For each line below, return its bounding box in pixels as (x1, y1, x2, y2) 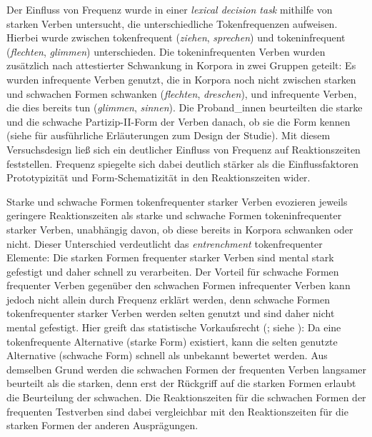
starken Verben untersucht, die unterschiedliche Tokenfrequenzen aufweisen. (6, 16, 338, 31)
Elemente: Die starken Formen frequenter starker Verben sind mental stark (6, 250, 334, 265)
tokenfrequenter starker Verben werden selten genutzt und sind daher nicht (6, 306, 335, 321)
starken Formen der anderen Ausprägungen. (6, 418, 198, 433)
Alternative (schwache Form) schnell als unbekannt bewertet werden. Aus (6, 348, 328, 363)
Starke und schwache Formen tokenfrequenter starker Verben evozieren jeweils (6, 194, 348, 209)
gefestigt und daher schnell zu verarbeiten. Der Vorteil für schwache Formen (6, 263, 339, 278)
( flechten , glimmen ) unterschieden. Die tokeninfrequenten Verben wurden (6, 44, 326, 59)
